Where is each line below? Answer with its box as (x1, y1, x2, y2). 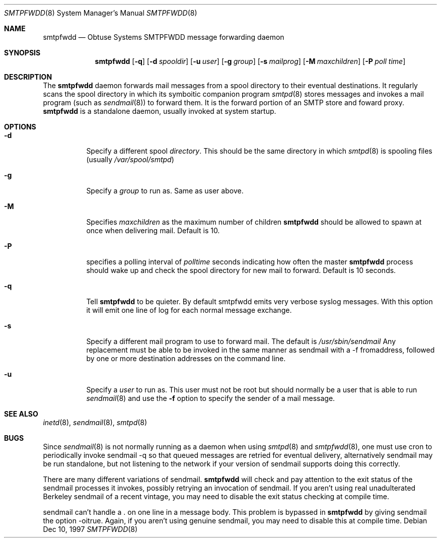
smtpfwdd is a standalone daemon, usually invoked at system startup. (43, 107, 276, 115)
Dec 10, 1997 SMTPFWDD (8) (43, 525, 138, 533)
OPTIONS (4, 122, 36, 131)
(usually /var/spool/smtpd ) (86, 155, 174, 164)
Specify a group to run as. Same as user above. (86, 186, 244, 195)
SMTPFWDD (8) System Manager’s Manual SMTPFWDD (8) (4, 9, 197, 17)
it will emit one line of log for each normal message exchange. (86, 306, 292, 314)
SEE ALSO (4, 410, 38, 418)
